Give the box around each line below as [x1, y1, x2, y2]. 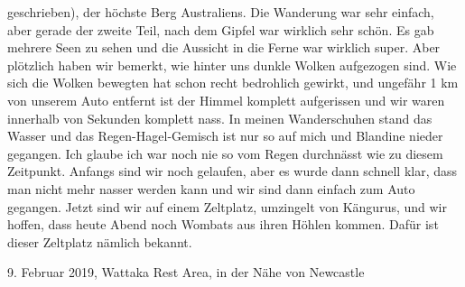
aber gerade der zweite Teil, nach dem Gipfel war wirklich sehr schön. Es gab [7, 20, 434, 39]
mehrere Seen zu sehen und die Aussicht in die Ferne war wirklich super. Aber [7, 38, 441, 57]
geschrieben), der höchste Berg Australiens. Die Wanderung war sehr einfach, [7, 3, 434, 21]
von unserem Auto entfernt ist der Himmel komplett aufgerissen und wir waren [7, 90, 445, 109]
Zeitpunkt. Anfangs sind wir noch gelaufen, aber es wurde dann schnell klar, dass [7, 162, 458, 181]
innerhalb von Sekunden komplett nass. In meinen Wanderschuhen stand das [7, 108, 432, 127]
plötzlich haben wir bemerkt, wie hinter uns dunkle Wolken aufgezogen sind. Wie [7, 55, 457, 74]
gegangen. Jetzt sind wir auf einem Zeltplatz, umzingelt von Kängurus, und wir [7, 197, 447, 216]
